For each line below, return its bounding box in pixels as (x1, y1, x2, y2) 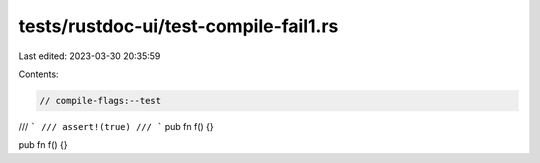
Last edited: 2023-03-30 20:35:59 (18, 50, 161, 62)
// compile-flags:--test (39, 95, 162, 106)
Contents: (18, 68, 59, 80)
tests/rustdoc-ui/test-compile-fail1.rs (18, 15, 339, 37)
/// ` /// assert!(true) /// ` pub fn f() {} (18, 120, 214, 132)
